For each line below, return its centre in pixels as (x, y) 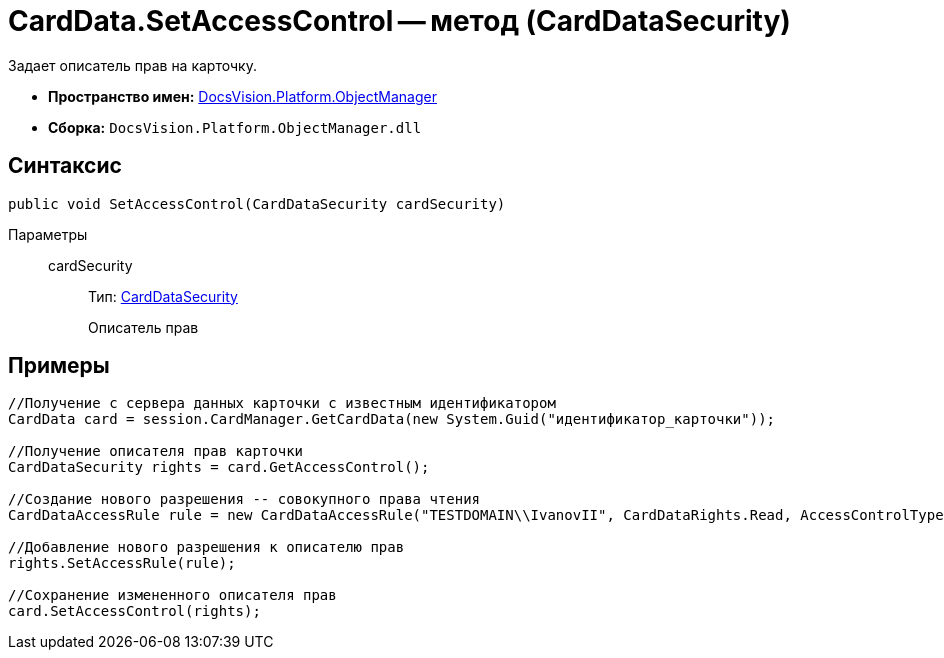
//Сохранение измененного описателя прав (172, 595)
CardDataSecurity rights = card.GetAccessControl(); (219, 467)
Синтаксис (65, 166)
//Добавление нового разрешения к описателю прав (206, 547)
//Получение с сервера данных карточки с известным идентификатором (282, 403)
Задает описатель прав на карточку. (132, 65)
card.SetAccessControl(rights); (134, 611)
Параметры (48, 234)
